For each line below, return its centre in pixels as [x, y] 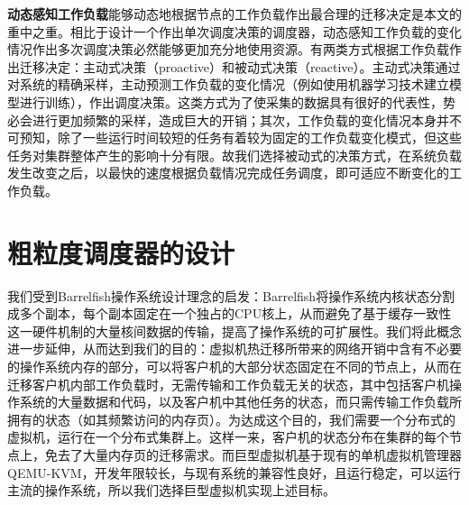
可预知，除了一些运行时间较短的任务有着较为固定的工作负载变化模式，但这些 [234, 138]
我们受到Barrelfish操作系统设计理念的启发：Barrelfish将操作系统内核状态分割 [231, 295]
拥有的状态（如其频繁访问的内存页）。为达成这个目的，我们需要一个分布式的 [231, 419]
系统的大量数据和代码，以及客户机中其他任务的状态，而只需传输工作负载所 [240, 402]
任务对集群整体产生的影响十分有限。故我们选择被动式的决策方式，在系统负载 [234, 155]
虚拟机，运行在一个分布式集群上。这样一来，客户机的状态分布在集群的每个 [228, 437]
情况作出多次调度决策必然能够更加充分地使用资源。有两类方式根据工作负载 [228, 49]
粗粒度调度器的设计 [121, 252]
